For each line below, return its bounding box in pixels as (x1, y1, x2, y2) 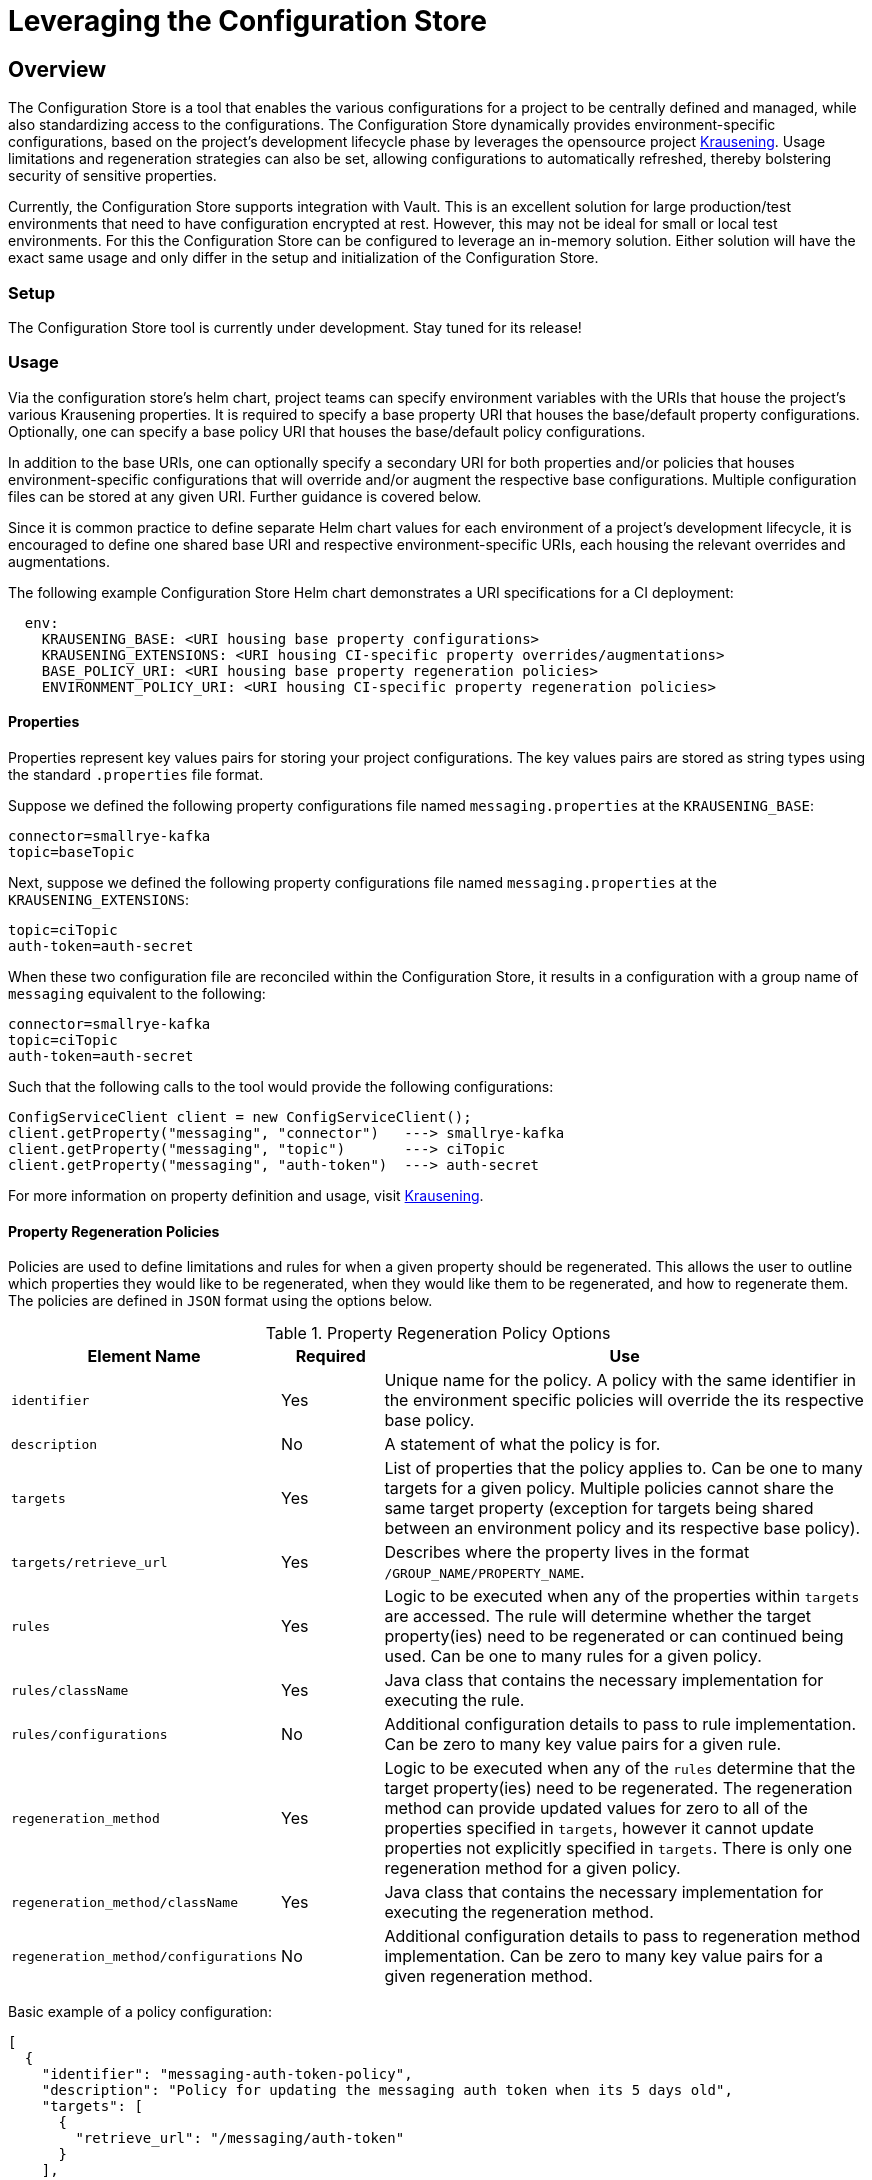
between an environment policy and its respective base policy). (384, 1518, 861, 1539)
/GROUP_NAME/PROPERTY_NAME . (384, 1562, 585, 1583)
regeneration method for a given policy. (384, 1858, 681, 1879)
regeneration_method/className (11, 1894, 238, 1910)
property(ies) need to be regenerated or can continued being (384, 1626, 844, 1647)
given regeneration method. (384, 1966, 593, 1987)
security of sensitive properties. (8, 167, 217, 185)
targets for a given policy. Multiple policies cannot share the (384, 1478, 834, 1499)
